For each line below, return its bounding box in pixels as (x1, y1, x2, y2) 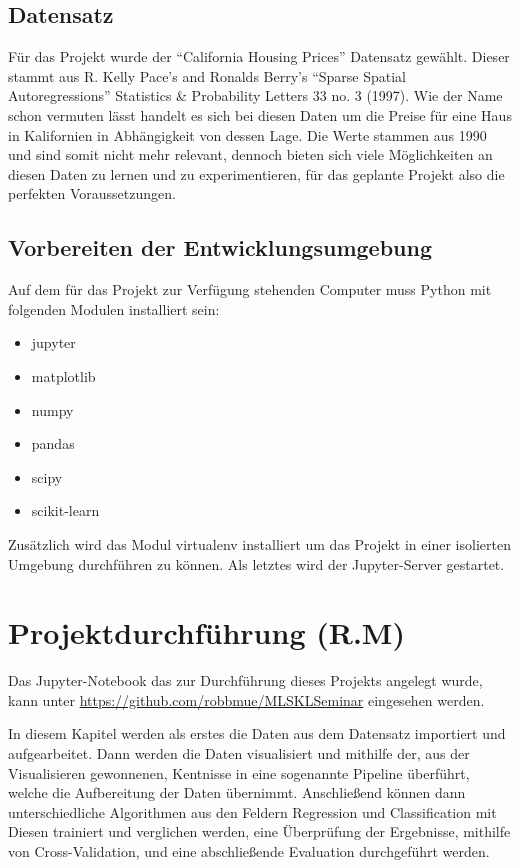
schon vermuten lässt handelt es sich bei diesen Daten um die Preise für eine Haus (8, 104, 512, 125)
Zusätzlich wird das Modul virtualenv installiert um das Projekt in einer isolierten (8, 533, 511, 554)
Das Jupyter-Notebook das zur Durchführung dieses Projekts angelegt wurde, (8, 670, 483, 691)
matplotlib (31, 365, 96, 386)
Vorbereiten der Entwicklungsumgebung (8, 232, 432, 263)
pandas (31, 433, 75, 454)
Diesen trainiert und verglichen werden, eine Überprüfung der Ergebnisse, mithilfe (8, 821, 511, 842)
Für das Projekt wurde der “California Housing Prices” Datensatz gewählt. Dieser (8, 46, 510, 67)
